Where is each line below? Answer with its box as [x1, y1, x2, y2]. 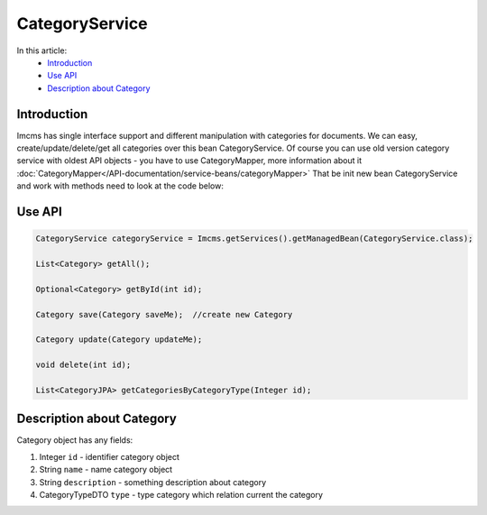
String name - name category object [39, 464, 173, 475]
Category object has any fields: [16, 435, 133, 446]
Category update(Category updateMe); [35, 335, 203, 345]
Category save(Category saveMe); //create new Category [35, 309, 293, 319]
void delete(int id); [35, 360, 132, 370]
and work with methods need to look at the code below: [16, 180, 225, 191]
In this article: [16, 45, 68, 56]
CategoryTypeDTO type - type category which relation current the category [39, 489, 324, 500]
